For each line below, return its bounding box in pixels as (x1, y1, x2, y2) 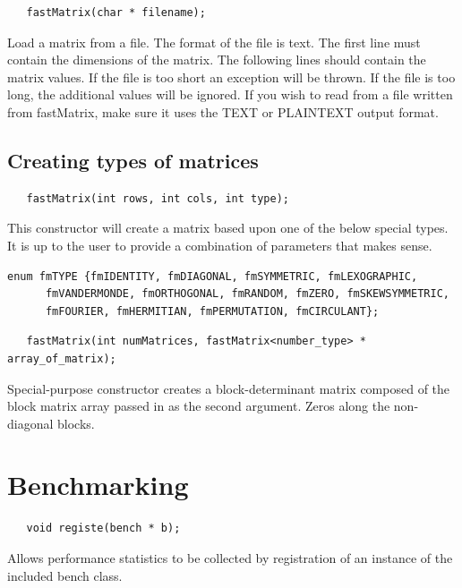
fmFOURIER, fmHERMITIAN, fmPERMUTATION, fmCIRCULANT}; (45, 304, 380, 318)
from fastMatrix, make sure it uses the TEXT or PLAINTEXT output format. (7, 102, 439, 121)
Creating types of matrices (7, 146, 259, 174)
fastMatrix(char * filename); (26, 6, 206, 19)
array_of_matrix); (7, 352, 116, 365)
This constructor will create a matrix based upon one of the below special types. (7, 218, 449, 237)
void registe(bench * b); (26, 522, 181, 535)
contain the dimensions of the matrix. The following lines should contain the (7, 50, 426, 69)
